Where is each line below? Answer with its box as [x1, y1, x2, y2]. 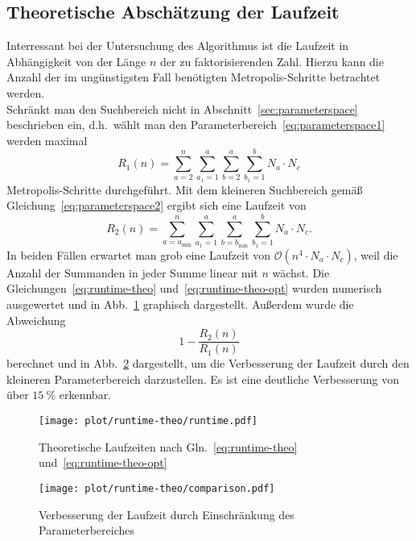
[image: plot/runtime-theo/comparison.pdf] [39, 482, 275, 494]
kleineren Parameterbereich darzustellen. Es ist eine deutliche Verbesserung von [6, 370, 399, 387]
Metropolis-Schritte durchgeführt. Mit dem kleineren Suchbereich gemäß [6, 181, 363, 198]
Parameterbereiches [39, 522, 134, 539]
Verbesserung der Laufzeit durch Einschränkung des [39, 506, 294, 522]
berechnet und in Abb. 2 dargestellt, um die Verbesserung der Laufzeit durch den [6, 355, 410, 372]
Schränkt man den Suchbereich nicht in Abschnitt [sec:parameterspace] [6, 100, 358, 117]
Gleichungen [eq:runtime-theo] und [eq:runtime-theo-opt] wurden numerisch [6, 280, 382, 297]
